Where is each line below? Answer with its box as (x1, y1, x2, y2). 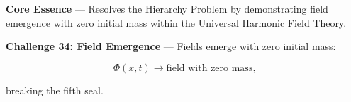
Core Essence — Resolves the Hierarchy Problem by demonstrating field (6, 1, 328, 15)
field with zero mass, (166, 63, 256, 73)
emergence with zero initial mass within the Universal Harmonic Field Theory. (6, 15, 347, 30)
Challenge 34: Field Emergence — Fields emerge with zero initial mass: (6, 39, 336, 53)
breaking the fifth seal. (6, 82, 104, 97)
